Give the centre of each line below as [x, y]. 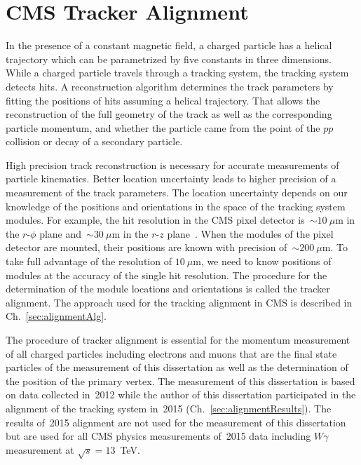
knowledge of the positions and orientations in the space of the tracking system [176, 206]
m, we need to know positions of [262, 261]
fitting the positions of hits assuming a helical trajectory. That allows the [163, 100]
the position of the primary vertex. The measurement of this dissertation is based [180, 380]
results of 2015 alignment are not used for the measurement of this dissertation [176, 422]
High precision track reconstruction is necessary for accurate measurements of [172, 164]
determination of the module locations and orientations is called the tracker [168, 289]
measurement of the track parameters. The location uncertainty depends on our [177, 193]
